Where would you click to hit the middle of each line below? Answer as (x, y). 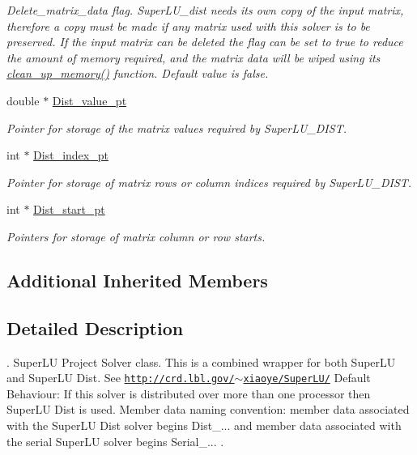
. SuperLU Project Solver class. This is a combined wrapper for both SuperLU (201, 361)
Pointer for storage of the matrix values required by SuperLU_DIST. (177, 128)
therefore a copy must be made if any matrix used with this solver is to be (188, 26)
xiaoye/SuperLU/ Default (307, 378)
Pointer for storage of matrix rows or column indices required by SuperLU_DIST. (209, 182)
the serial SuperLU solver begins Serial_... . (115, 441)
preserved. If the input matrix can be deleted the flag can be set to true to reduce (205, 42)
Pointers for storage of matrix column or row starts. (136, 236)
